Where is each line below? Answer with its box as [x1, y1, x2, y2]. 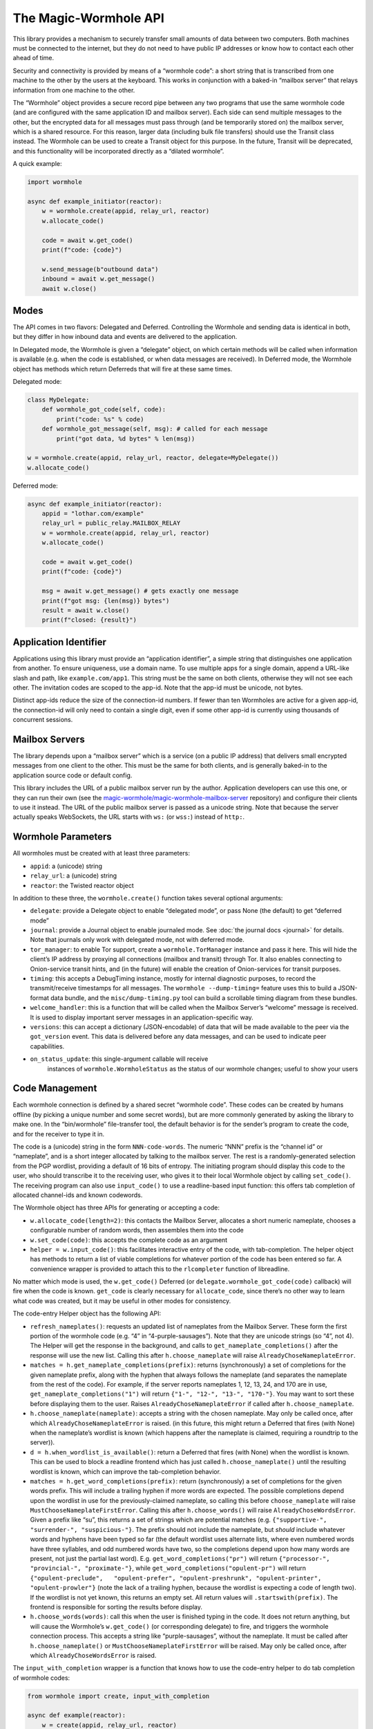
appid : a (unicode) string [30, 862, 103, 870]
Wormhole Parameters [12, 831, 112, 843]
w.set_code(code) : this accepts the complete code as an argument [30, 1235, 228, 1244]
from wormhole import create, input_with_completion [27, 1692, 210, 1700]
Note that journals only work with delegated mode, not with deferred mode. [30, 936, 245, 944]
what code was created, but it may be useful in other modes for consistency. [12, 1297, 231, 1305]
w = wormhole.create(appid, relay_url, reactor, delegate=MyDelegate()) [27, 454, 279, 462]
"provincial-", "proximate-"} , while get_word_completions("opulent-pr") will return [30, 1564, 307, 1573]
